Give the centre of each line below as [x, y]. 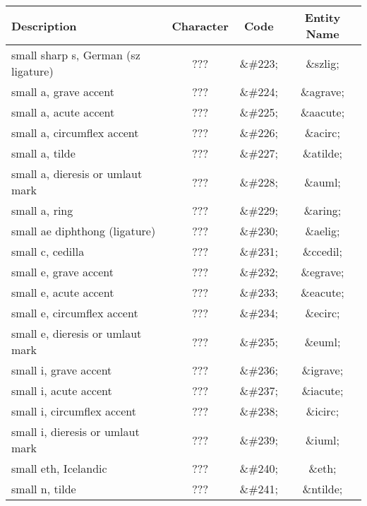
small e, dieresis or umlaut [77, 333]
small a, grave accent [63, 92]
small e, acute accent [63, 292]
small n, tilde [44, 489]
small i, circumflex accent [74, 411]
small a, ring [42, 210]
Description [44, 25]
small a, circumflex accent [75, 133]
